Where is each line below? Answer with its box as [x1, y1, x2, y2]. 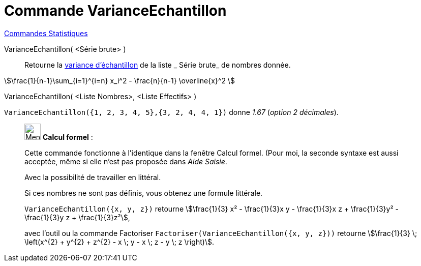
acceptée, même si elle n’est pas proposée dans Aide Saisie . [24, 157, 227, 166]
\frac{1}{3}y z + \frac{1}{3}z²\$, [24, 213, 130, 222]
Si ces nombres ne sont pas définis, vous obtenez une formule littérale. [24, 188, 263, 197]
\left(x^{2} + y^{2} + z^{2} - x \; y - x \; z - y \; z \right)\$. [24, 237, 214, 246]
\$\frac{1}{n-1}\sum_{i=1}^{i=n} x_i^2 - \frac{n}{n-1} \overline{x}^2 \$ [4, 76, 235, 85]
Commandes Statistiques [4, 28, 88, 38]
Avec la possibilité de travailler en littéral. [24, 172, 161, 182]
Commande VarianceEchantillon [4, 2, 227, 19]
